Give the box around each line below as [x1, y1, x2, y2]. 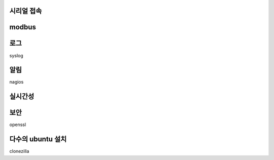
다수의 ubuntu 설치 [9, 135, 67, 144]
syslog [9, 52, 24, 58]
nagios [9, 79, 24, 85]
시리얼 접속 [9, 7, 42, 15]
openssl [9, 122, 26, 128]
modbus [9, 23, 37, 31]
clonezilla [9, 148, 29, 154]
